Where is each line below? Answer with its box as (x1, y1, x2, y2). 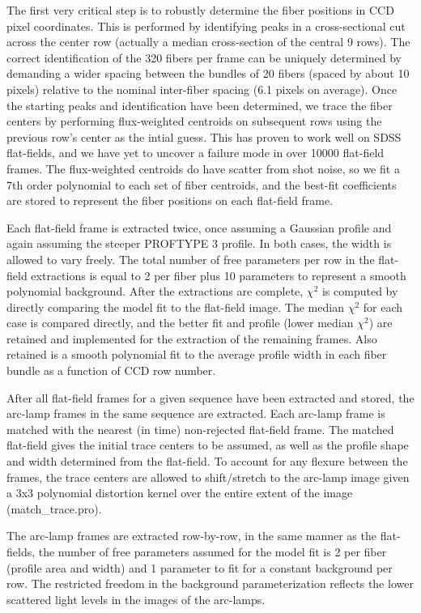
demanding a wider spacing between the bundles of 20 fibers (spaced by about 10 (6, 65, 410, 82)
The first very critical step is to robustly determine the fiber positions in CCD (6, 2, 394, 18)
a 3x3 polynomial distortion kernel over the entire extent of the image (6, 484, 353, 501)
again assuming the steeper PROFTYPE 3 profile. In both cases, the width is (6, 235, 392, 252)
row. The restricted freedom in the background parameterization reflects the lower (6, 575, 414, 592)
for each (363, 298, 402, 315)
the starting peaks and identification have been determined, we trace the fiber (6, 96, 393, 113)
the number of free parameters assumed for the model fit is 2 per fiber (38, 543, 387, 560)
